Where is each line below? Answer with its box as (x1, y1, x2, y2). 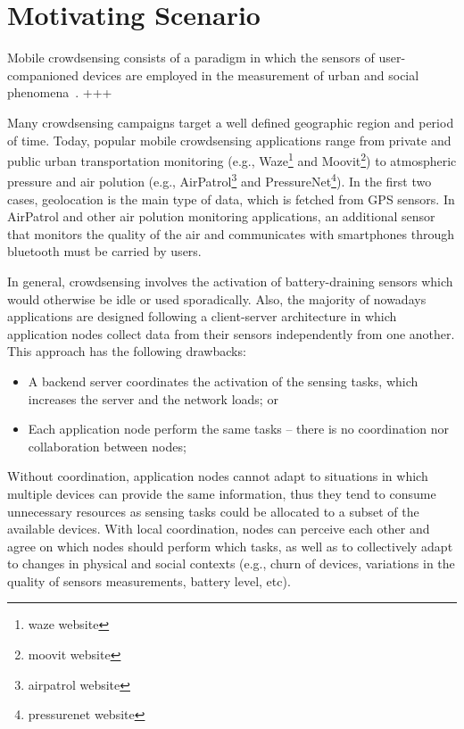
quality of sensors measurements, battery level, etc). (7, 571, 291, 590)
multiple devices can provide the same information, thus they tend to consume (7, 484, 436, 502)
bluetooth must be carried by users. (7, 242, 202, 261)
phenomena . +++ (7, 83, 112, 102)
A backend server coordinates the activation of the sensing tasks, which (28, 371, 418, 390)
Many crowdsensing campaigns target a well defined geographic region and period (7, 112, 454, 131)
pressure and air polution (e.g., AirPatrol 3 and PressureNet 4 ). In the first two (7, 170, 432, 190)
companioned (7, 65, 79, 84)
